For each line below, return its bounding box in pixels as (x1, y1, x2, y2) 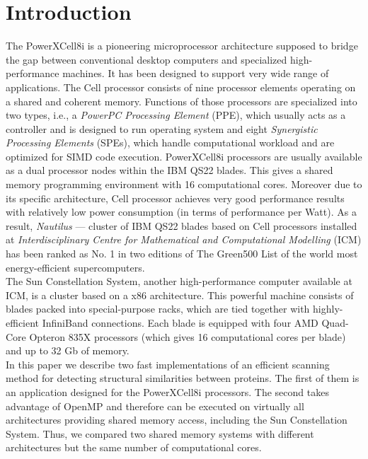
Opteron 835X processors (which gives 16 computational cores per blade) (29, 329, 346, 344)
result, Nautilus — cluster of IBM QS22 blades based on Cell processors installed (6, 218, 357, 233)
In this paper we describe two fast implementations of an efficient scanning (6, 356, 330, 371)
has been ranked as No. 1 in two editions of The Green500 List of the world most (6, 246, 358, 261)
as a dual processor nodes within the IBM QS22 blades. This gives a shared (6, 163, 333, 178)
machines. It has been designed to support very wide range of (62, 66, 329, 81)
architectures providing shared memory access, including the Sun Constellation (6, 412, 347, 427)
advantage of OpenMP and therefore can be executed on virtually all (6, 398, 304, 413)
